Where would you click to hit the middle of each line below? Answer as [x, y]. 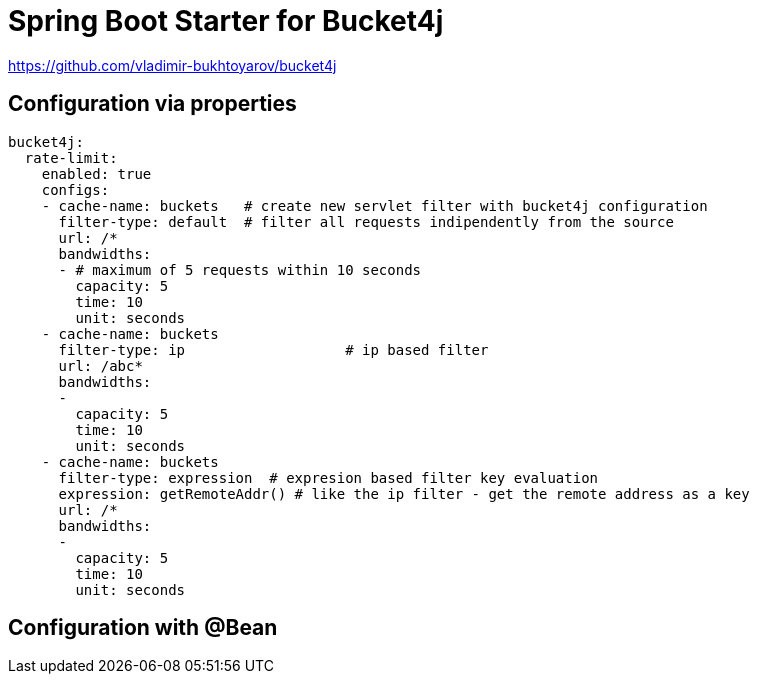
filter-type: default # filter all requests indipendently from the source [366, 221]
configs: [75, 189]
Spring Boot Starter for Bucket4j [226, 21]
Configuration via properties [152, 104]
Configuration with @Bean [143, 628]
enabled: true [96, 173]
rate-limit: [71, 157]
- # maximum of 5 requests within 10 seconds [240, 269]
